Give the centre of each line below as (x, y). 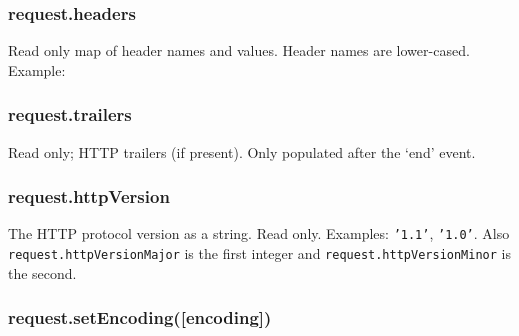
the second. (42, 272)
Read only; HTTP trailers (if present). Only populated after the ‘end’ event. (242, 151)
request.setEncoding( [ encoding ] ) (140, 317)
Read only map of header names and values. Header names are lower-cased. (239, 50)
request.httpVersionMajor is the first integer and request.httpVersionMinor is (259, 253)
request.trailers (70, 114)
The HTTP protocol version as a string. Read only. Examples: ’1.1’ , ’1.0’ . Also (259, 233)
